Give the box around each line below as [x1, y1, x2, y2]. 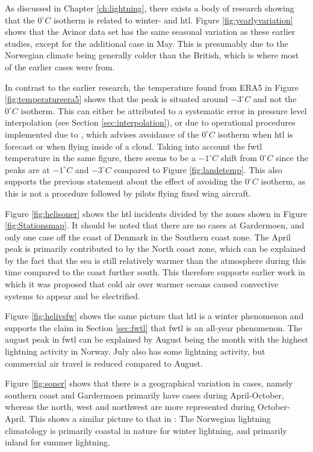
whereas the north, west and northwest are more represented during [5, 400, 255, 413]
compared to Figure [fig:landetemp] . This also [114, 163, 282, 176]
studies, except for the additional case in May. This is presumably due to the [5, 37, 288, 49]
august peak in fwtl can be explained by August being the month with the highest [5, 333, 308, 346]
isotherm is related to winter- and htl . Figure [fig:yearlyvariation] [53, 13, 293, 26]
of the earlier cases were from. [5, 60, 115, 73]
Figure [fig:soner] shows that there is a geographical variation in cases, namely [5, 377, 293, 389]
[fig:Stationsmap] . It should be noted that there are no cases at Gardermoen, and [5, 219, 305, 231]
